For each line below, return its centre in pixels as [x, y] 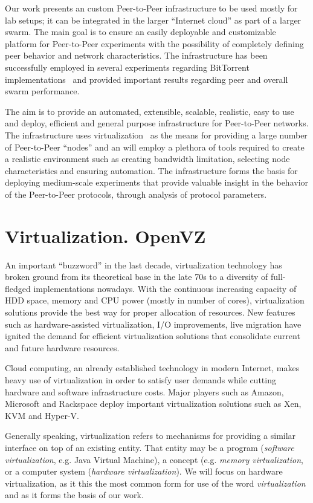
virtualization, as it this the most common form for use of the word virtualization [155, 483]
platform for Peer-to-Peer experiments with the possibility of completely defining [154, 43]
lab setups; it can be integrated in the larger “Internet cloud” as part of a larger [153, 20]
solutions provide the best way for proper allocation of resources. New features [150, 312]
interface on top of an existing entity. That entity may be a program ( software [150, 447]
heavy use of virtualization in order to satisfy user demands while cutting [140, 379]
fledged [18, 288]
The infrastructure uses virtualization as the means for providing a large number [156, 135]
